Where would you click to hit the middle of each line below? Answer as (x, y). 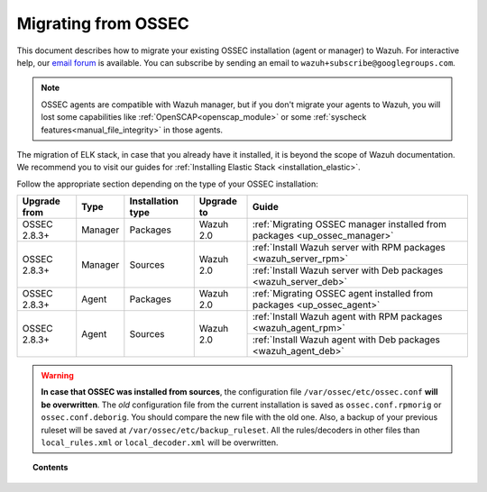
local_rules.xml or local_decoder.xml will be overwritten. (160, 442)
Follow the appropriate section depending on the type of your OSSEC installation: (168, 184)
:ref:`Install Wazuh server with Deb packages (348, 270)
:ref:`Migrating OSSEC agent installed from (343, 294)
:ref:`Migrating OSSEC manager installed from (349, 224)
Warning (57, 376)
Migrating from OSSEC (103, 23)
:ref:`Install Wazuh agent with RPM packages (348, 317)
